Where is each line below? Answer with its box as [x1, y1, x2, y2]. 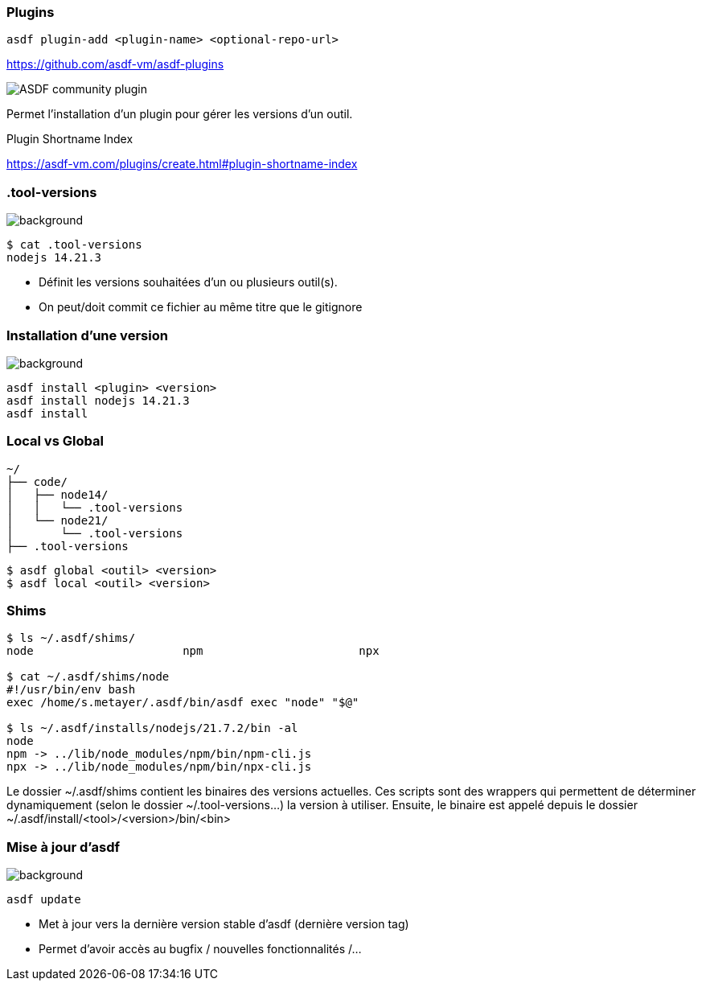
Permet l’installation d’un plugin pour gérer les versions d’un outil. [6, 107, 353, 121]
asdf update [6, 893, 81, 907]
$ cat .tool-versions [6, 238, 142, 252]
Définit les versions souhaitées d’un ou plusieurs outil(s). [39, 275, 338, 290]
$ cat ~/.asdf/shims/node [6, 670, 170, 684]
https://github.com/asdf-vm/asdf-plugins [6, 57, 224, 72]
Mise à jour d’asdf [6, 838, 120, 855]
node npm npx [6, 644, 380, 658]
